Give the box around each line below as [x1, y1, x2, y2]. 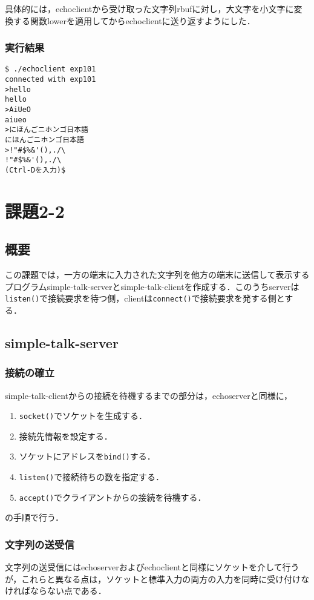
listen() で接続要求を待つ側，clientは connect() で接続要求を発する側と [5, 292, 285, 305]
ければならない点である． [5, 584, 106, 597]
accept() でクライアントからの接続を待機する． [19, 490, 206, 503]
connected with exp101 [5, 75, 96, 84]
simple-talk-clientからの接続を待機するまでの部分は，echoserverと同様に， [5, 389, 293, 401]
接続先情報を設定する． [19, 429, 113, 442]
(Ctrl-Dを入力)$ [5, 165, 66, 174]
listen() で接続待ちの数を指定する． [19, 470, 165, 483]
